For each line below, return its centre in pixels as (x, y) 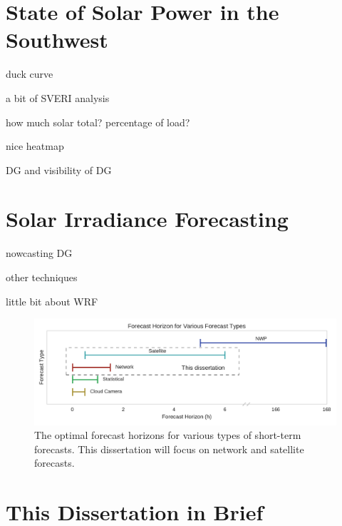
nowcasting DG (39, 253)
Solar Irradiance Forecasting (147, 219)
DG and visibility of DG (59, 170)
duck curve (30, 74)
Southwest (57, 40)
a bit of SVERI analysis (58, 97)
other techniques (42, 277)
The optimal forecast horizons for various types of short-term (168, 435)
